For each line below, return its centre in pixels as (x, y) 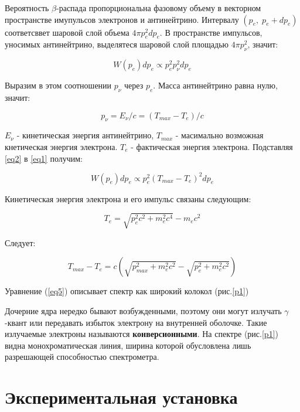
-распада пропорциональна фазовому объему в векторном (159, 8)
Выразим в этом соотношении (58, 85)
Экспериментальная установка (121, 397)
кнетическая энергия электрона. (61, 146)
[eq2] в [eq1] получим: (44, 158)
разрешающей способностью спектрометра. (82, 357)
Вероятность (27, 8)
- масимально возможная (219, 135)
